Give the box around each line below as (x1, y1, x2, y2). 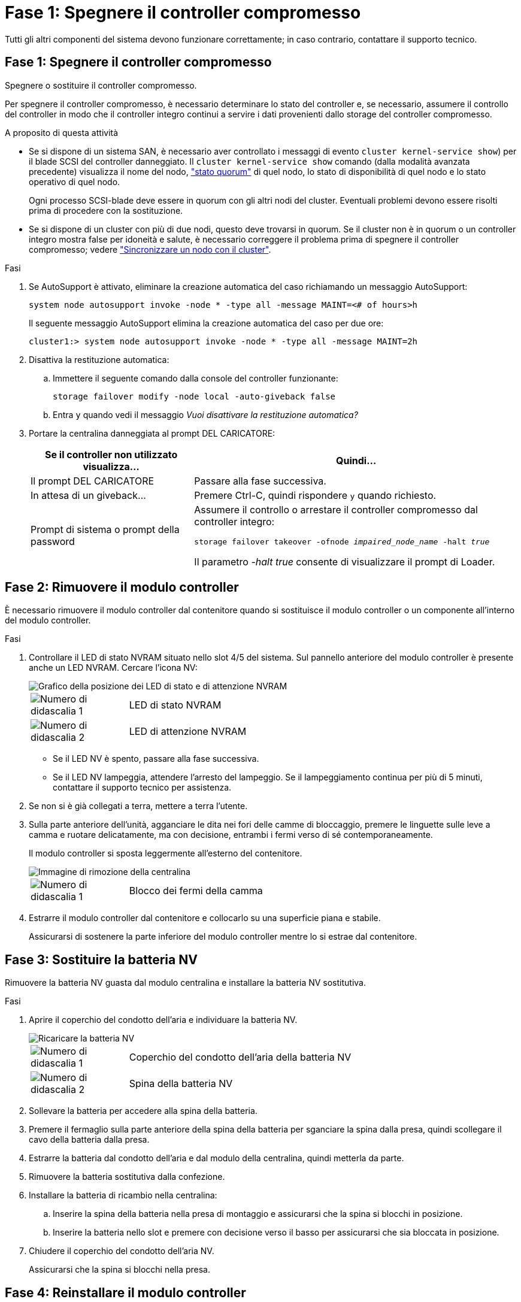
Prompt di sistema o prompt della (31, 523, 180, 536)
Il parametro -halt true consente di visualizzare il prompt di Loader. (194, 555, 495, 568)
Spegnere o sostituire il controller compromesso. (5, 80, 197, 90)
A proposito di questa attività (5, 127, 119, 138)
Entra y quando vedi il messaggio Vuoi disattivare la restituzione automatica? (53, 409, 358, 420)
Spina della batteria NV (129, 1077, 233, 1090)
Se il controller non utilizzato (45, 448, 178, 461)
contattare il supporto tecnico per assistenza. (53, 782, 232, 793)
